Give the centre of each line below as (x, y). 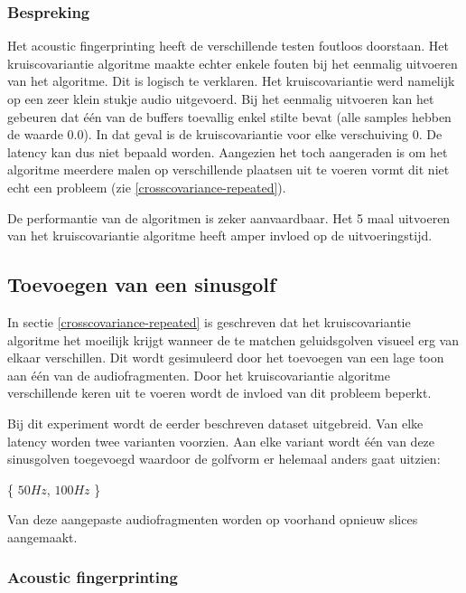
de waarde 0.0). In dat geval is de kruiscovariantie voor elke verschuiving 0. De (225, 134)
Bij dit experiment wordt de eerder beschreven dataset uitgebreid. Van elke (215, 423)
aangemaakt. (42, 537)
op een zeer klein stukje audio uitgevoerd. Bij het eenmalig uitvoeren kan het (221, 99)
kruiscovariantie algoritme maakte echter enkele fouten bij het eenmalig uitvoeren (233, 63)
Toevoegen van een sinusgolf (142, 284)
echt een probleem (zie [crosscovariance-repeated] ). (147, 187)
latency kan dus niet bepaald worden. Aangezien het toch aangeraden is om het (228, 151)
